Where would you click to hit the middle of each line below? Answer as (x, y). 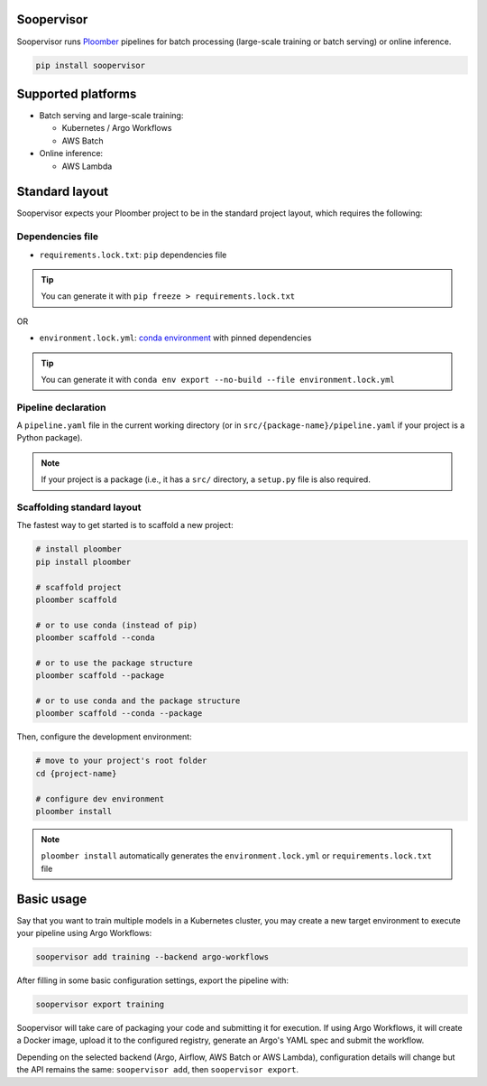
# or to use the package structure (114, 663)
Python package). (50, 438)
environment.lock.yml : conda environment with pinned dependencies (175, 338)
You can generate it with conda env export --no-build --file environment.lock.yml (218, 379)
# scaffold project (78, 587)
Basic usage (52, 899)
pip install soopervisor (91, 65)
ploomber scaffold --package (100, 676)
